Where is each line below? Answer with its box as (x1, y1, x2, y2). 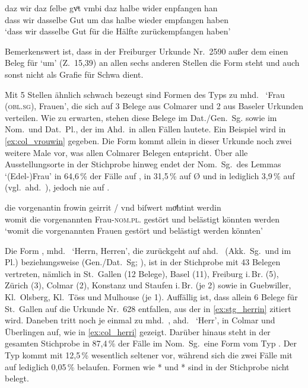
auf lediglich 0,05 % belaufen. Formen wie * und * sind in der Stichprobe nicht (5, 360, 290, 373)
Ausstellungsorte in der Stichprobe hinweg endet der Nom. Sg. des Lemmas (5, 158, 281, 170)
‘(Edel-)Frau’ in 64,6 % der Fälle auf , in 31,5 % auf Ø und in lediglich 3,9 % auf (5, 169, 295, 182)
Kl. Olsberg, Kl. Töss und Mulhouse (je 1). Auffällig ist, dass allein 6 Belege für (5, 291, 298, 303)
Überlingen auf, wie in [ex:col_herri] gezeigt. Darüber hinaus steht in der (5, 325, 271, 338)
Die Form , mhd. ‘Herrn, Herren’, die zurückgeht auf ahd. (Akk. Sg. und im (5, 244, 291, 256)
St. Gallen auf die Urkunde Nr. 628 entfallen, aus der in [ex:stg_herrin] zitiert (5, 302, 291, 314)
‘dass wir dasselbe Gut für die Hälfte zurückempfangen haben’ (5, 25, 231, 37)
